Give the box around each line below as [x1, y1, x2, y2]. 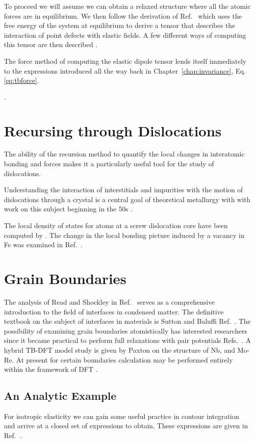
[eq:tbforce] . [4, 75, 39, 85]
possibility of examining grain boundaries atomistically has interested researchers [4, 325, 247, 336]
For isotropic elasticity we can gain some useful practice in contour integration [4, 411, 239, 421]
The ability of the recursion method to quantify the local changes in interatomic [4, 149, 245, 159]
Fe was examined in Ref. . [4, 239, 83, 250]
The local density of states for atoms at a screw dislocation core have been [4, 220, 228, 231]
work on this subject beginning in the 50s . [4, 204, 133, 214]
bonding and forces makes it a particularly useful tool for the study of [4, 158, 214, 169]
